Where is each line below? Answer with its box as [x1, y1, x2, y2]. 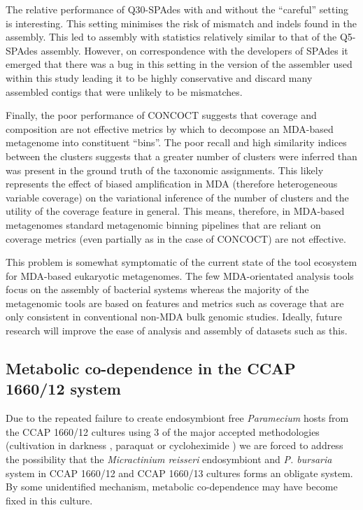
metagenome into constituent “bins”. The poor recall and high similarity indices [6, 135, 347, 150]
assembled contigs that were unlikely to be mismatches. [6, 84, 243, 99]
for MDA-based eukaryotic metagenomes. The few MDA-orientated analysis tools [6, 268, 354, 283]
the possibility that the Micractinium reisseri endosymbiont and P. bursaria [6, 452, 332, 467]
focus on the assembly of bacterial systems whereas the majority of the [6, 282, 309, 297]
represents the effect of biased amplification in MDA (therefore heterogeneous [6, 176, 338, 191]
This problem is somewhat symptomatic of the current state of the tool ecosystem [6, 255, 357, 269]
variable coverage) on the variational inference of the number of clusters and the [6, 190, 349, 204]
